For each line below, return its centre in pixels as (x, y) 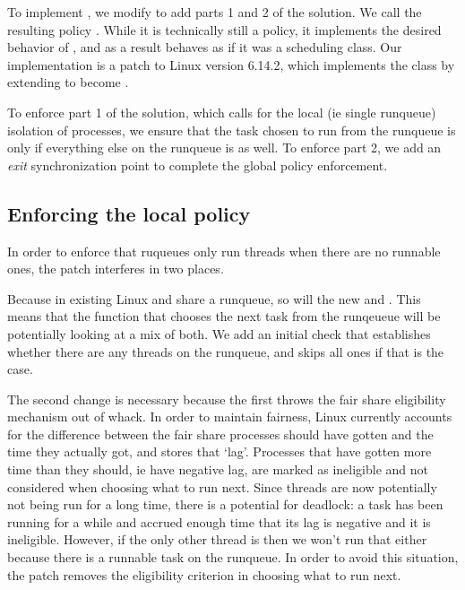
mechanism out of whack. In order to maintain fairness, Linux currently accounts (230, 416)
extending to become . (68, 82)
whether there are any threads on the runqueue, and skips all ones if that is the (226, 351)
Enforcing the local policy (129, 213)
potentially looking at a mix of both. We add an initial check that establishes (219, 333)
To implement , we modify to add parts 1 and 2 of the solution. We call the (215, 12)
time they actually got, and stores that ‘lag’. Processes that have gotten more (220, 451)
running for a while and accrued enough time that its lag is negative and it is (219, 521)
